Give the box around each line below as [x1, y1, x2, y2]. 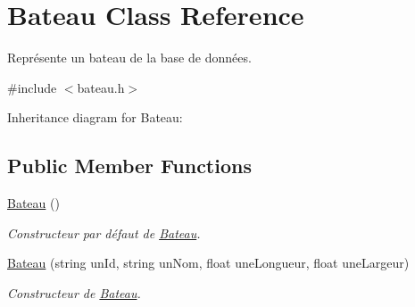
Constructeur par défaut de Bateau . [7, 223, 201, 242]
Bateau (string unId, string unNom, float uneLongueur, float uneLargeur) [7, 253, 410, 272]
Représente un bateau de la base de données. [7, 48, 252, 67]
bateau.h [77, 78, 125, 96]
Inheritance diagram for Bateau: [7, 108, 183, 127]
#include [7, 78, 57, 96]
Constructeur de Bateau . [7, 283, 141, 302]
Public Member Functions [7, 152, 252, 179]
